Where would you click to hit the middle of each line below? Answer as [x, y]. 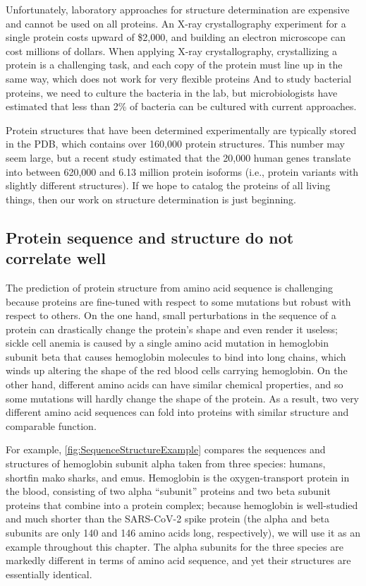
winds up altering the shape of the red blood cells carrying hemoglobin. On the [177, 370]
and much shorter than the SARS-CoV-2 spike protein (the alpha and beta [167, 519]
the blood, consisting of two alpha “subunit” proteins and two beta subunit [168, 491]
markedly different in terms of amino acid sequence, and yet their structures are [178, 560]
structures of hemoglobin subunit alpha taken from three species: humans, [166, 464]
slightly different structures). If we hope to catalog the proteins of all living [168, 185]
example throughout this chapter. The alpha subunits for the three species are [175, 546]
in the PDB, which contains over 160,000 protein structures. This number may [175, 144]
